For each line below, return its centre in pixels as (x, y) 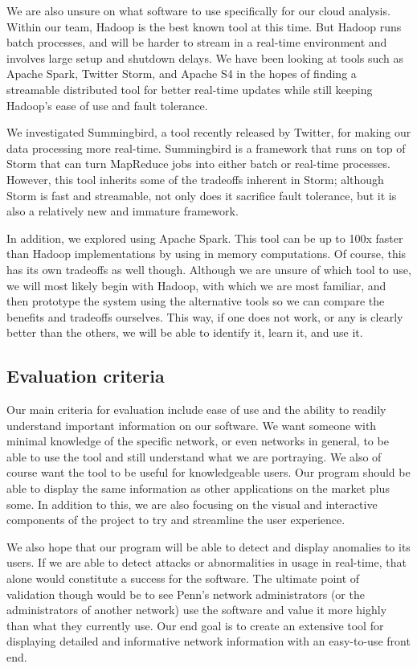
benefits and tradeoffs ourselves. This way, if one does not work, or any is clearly (205, 316)
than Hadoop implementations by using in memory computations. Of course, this (206, 254)
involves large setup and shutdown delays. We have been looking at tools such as (205, 57)
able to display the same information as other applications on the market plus (198, 488)
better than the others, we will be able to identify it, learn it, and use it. (185, 332)
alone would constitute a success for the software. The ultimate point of (183, 578)
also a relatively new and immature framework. (123, 211)
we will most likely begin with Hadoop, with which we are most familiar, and (196, 285)
